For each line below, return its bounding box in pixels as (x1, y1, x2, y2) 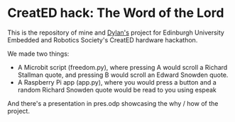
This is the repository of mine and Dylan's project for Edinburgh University (7, 28, 225, 37)
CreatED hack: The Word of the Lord (7, 5, 224, 21)
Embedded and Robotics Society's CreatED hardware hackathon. (7, 35, 198, 44)
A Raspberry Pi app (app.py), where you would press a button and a (17, 78, 217, 86)
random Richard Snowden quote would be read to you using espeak (17, 85, 217, 94)
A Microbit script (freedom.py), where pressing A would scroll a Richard (17, 63, 228, 71)
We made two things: (7, 49, 70, 58)
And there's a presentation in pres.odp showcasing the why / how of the (7, 99, 219, 107)
